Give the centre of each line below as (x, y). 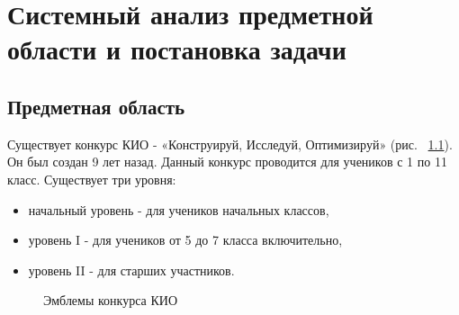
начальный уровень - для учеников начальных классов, (179, 209)
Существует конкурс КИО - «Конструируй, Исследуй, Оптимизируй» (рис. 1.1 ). (230, 144)
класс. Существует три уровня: (92, 179)
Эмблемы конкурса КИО (111, 300)
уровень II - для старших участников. (131, 270)
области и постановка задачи (177, 49)
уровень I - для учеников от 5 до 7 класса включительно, (185, 240)
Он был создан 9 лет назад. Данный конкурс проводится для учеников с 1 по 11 (227, 162)
